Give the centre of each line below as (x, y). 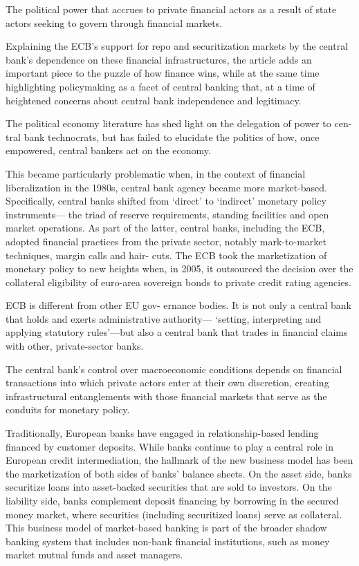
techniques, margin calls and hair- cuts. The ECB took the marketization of (166, 255)
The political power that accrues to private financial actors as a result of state (171, 9)
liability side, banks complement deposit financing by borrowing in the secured (172, 500)
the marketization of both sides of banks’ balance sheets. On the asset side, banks (179, 473)
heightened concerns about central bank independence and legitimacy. (154, 100)
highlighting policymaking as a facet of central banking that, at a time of (160, 86)
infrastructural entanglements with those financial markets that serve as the (166, 396)
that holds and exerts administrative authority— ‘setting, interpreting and (164, 318)
